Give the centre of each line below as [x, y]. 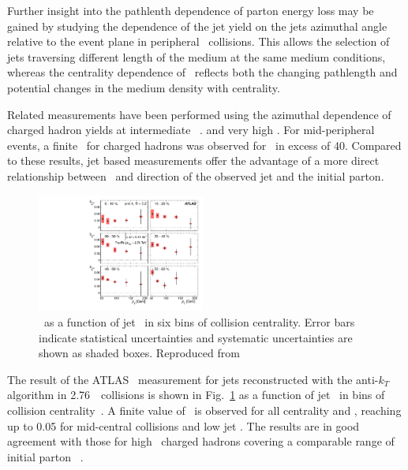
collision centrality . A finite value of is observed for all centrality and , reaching [204, 410]
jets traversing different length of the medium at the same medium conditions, [197, 56]
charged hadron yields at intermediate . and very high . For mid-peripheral [191, 130]
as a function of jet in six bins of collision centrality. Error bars [199, 321]
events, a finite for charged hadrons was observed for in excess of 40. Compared [204, 145]
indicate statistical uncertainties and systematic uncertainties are [196, 337]
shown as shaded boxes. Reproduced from [139, 353]
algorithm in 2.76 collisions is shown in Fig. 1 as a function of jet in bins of [196, 395]
